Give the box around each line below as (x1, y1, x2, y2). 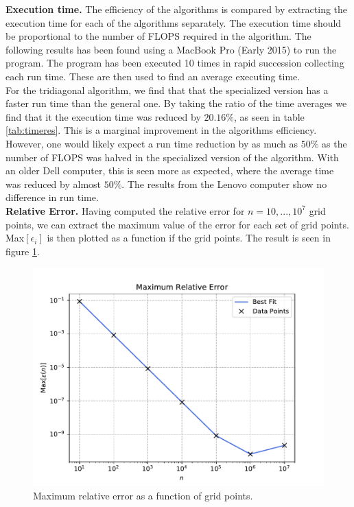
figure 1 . (5, 244, 40, 258)
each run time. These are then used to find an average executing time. (5, 69, 300, 83)
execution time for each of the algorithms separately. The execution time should (5, 15, 342, 30)
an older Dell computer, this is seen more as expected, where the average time (5, 163, 334, 178)
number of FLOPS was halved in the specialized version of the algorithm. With (5, 150, 339, 164)
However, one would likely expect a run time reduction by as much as (5, 136, 298, 150)
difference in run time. (5, 190, 99, 204)
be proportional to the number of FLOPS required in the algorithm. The (5, 29, 311, 43)
